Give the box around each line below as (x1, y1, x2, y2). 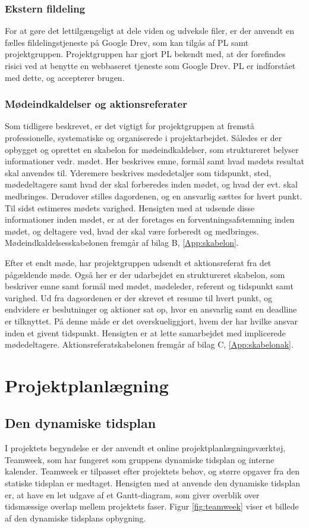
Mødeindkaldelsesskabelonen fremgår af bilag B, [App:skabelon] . (5, 236, 239, 249)
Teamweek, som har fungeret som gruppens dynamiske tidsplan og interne (5, 453, 275, 465)
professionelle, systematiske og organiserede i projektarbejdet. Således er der (5, 132, 282, 143)
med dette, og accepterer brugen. (5, 71, 125, 83)
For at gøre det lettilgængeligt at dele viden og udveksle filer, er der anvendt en (5, 24, 294, 37)
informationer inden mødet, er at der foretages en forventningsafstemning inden (5, 213, 295, 226)
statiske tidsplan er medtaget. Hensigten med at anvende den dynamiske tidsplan (5, 477, 301, 489)
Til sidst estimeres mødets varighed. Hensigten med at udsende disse (5, 201, 255, 214)
